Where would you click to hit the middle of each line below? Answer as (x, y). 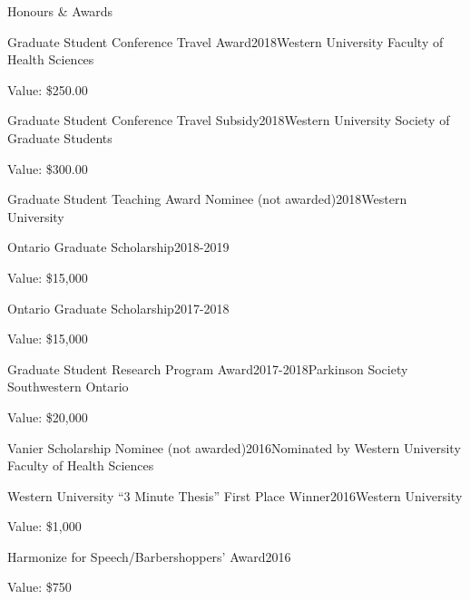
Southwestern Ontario (68, 387)
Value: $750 (39, 587)
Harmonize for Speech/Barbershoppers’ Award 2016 (149, 556)
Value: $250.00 (48, 89)
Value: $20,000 (48, 416)
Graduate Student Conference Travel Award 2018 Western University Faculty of (225, 41)
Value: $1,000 (44, 526)
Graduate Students (60, 137)
